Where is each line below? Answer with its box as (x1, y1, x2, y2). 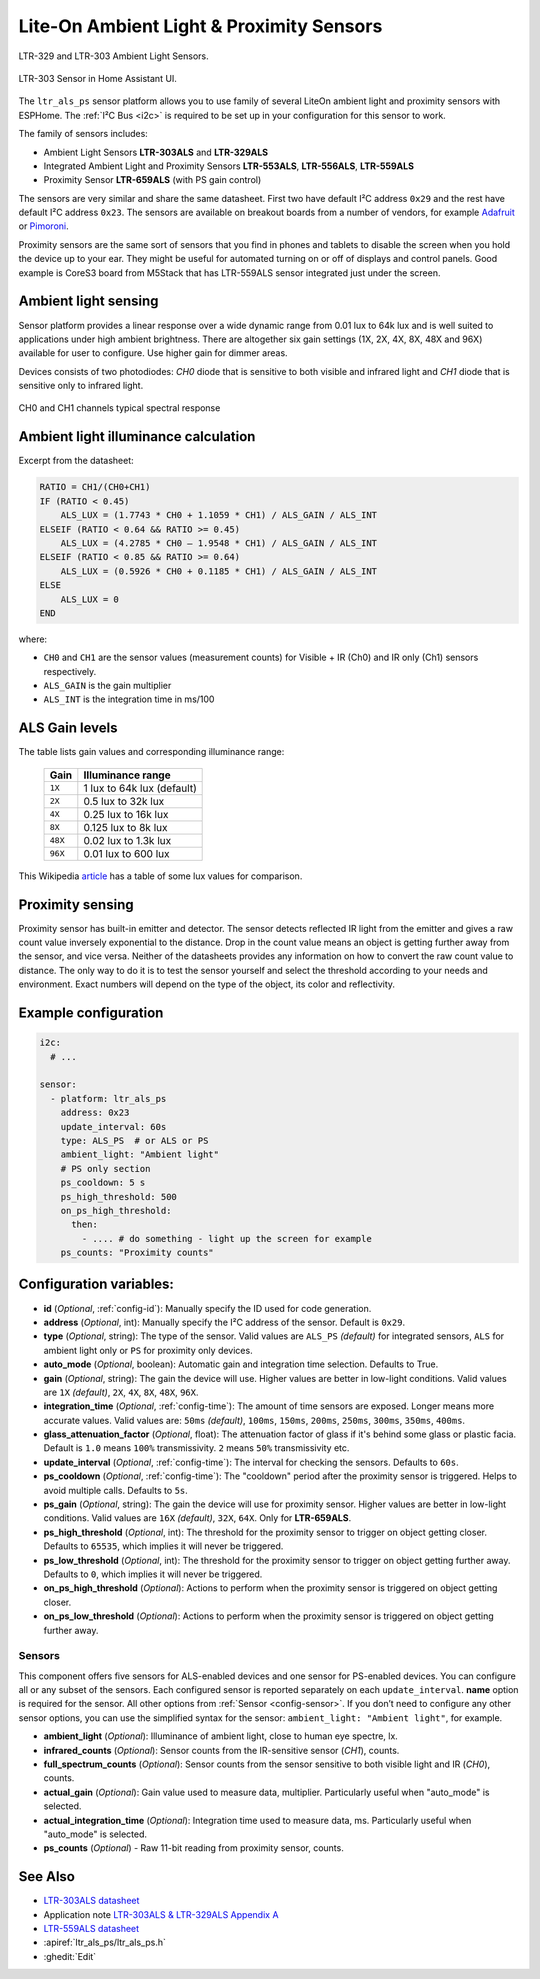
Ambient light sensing (18, 293, 159, 310)
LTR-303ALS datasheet (43, 1895, 140, 1907)
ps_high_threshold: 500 (60, 1191, 177, 1202)
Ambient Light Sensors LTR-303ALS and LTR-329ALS (43, 146, 269, 158)
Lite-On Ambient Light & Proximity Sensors (18, 15, 383, 37)
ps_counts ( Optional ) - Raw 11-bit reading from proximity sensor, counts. (43, 1842, 344, 1854)
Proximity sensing (18, 896, 134, 913)
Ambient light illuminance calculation (18, 428, 256, 445)
